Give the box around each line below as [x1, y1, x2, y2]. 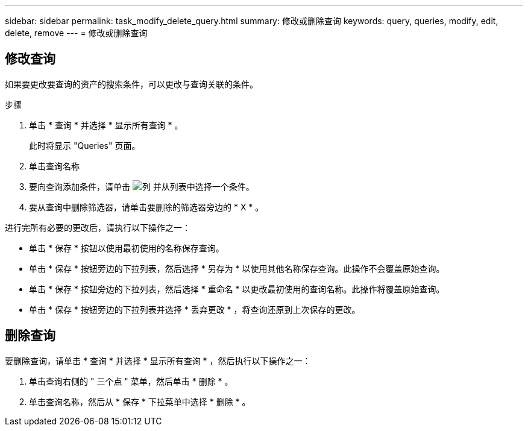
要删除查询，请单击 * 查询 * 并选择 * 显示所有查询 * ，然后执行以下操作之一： [5, 355, 311, 366]
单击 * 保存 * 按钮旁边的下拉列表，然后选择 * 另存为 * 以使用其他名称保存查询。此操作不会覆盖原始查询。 [29, 263, 445, 274]
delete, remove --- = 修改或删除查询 [5, 28, 148, 38]
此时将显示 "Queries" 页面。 [29, 140, 140, 151]
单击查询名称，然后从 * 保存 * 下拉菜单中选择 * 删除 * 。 [29, 396, 251, 407]
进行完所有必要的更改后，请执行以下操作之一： [5, 222, 190, 233]
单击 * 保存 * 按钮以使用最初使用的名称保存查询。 [29, 242, 224, 253]
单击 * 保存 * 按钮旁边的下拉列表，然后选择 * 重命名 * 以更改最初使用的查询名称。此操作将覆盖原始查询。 [29, 283, 445, 294]
